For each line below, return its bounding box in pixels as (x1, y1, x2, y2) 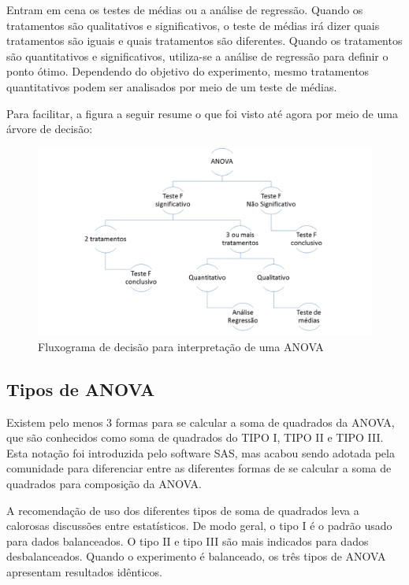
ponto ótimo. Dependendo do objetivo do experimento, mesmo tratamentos (6, 63, 370, 80)
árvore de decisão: (6, 120, 93, 137)
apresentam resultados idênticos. (6, 563, 162, 579)
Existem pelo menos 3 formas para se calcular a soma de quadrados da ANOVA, (6, 413, 395, 430)
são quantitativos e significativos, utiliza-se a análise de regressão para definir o (6, 47, 389, 64)
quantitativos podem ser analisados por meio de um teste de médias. (6, 78, 337, 94)
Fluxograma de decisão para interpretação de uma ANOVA (38, 338, 324, 354)
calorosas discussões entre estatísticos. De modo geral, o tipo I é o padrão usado (6, 517, 392, 534)
